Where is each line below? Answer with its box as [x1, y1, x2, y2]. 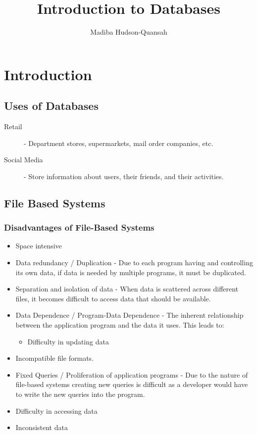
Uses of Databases [4, 98, 99, 113]
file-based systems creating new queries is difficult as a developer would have [15, 379, 248, 389]
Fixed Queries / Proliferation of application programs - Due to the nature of [15, 369, 248, 380]
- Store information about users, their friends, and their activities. [24, 171, 224, 181]
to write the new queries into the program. [15, 389, 145, 399]
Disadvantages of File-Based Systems [4, 221, 154, 234]
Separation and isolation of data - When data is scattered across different [15, 284, 239, 294]
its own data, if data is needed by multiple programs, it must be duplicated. [15, 267, 246, 277]
